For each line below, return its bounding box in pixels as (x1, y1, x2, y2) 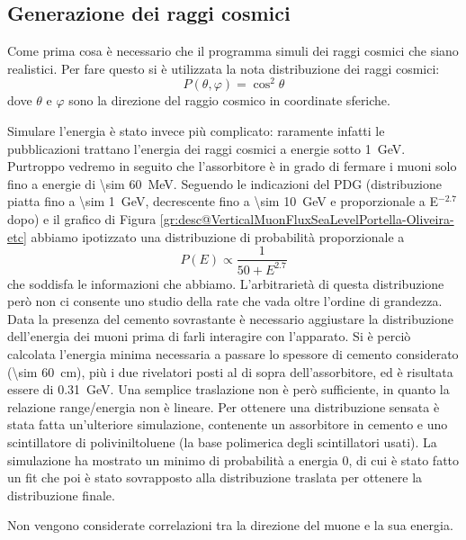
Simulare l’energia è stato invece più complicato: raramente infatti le (7, 121, 385, 140)
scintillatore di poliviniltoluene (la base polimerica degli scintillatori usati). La (7, 432, 437, 451)
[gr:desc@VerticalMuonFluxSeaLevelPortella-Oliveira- (159, 210, 454, 229)
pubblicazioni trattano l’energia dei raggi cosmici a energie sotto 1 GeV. (7, 139, 406, 157)
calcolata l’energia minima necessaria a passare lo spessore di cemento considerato (7, 345, 459, 363)
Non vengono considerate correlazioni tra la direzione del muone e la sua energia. (7, 516, 453, 535)
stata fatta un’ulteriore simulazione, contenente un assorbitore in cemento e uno (7, 415, 448, 434)
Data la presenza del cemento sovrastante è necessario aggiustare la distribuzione (7, 309, 453, 328)
